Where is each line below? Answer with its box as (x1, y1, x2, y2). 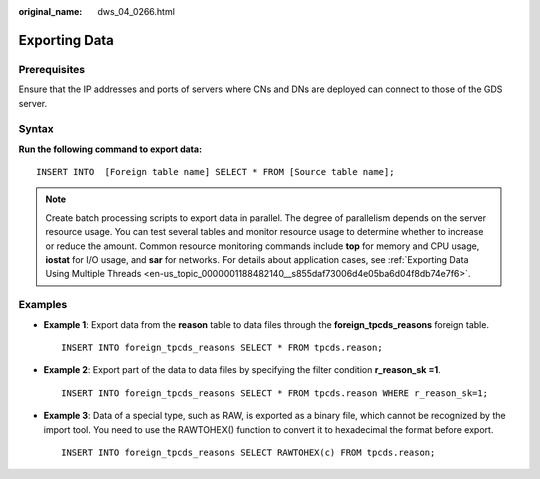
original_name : (18, 6, 83, 17)
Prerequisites (18, 62, 85, 76)
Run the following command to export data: (18, 143, 203, 155)
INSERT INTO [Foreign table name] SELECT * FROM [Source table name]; (36, 166, 395, 178)
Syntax (18, 122, 54, 136)
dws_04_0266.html (97, 6, 175, 17)
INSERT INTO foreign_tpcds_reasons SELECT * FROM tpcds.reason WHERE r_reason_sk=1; (61, 387, 489, 399)
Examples (18, 298, 68, 312)
